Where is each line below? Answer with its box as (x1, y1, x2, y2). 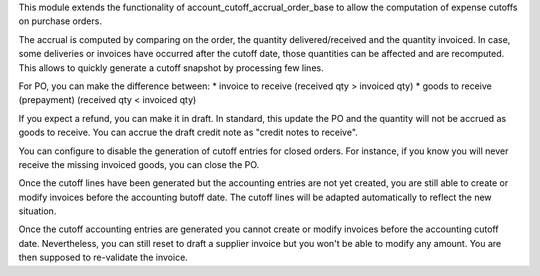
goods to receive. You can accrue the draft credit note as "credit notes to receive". (18, 126, 359, 139)
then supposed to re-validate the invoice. (18, 251, 189, 264)
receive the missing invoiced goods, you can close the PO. (18, 158, 260, 170)
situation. (18, 205, 57, 217)
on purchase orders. (18, 15, 102, 27)
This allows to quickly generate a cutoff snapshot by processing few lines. (18, 61, 324, 74)
